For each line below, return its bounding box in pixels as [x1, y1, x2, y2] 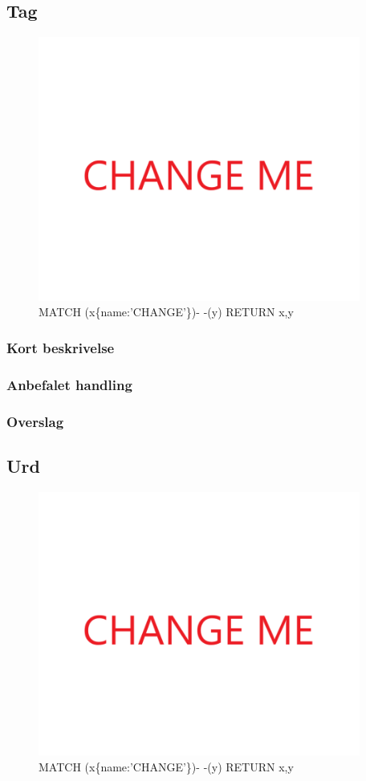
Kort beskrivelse [6, 337, 115, 357]
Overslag [6, 411, 64, 431]
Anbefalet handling [6, 374, 132, 394]
